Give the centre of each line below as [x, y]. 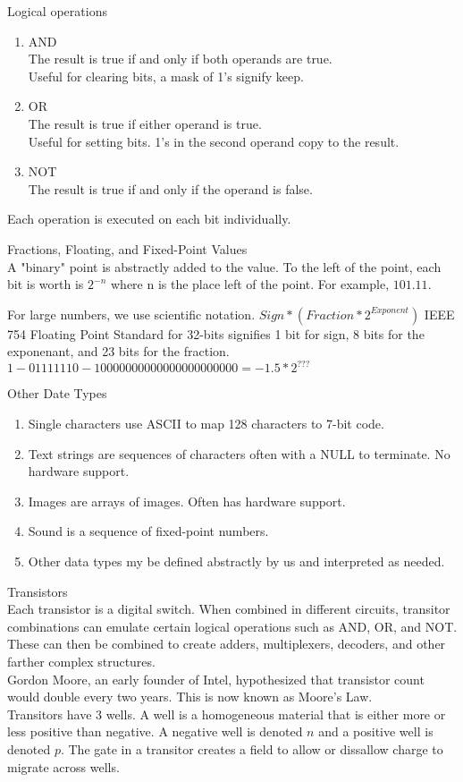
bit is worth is [46, 284]
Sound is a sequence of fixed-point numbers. [148, 531]
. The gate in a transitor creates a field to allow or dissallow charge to [252, 748]
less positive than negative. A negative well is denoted [155, 731]
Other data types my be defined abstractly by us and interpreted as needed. [236, 561]
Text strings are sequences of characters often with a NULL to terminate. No [239, 453]
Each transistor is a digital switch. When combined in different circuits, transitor [229, 609]
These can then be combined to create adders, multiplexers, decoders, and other [227, 644]
